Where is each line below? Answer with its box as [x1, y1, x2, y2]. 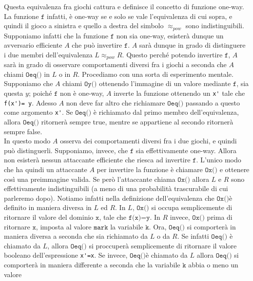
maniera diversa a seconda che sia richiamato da [4, 231, 148, 241]
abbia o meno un [188, 260, 238, 269]
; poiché [28, 88, 52, 98]
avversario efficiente [4, 40, 62, 50]
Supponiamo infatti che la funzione [4, 30, 108, 40]
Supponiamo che [4, 78, 53, 88]
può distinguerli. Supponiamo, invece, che [4, 145, 128, 155]
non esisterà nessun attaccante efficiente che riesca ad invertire [4, 155, 191, 165]
